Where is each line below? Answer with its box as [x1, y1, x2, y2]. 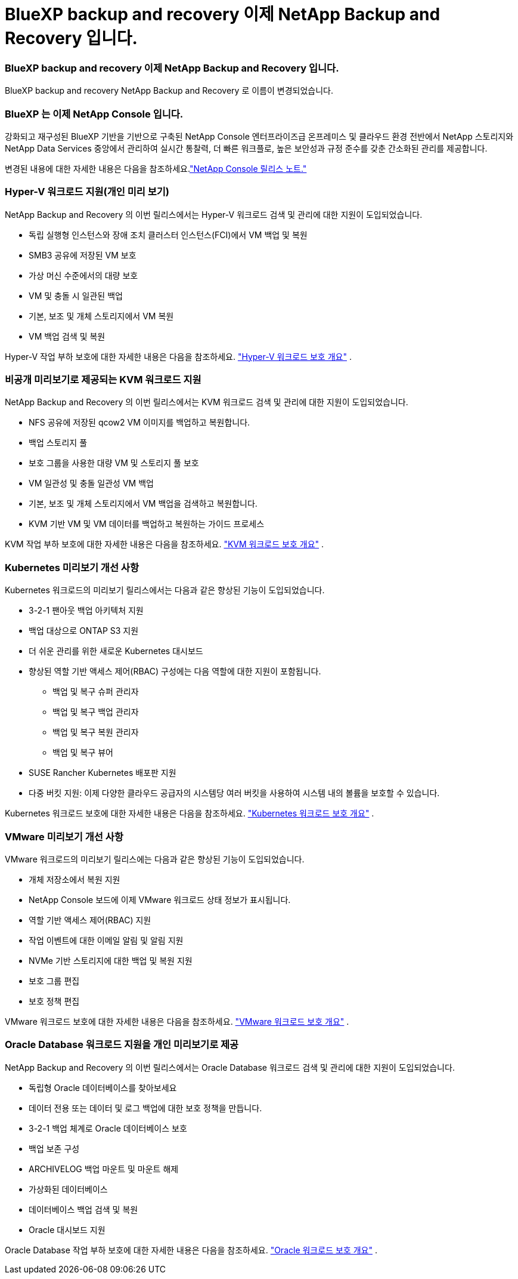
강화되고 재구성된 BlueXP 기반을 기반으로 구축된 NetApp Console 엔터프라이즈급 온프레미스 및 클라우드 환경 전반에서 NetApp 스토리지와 [5, 131, 514, 141]
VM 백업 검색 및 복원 [29, 331, 106, 341]
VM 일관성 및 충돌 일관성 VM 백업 [29, 478, 154, 489]
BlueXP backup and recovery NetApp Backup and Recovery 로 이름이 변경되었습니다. [5, 85, 333, 96]
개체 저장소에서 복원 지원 [29, 874, 120, 884]
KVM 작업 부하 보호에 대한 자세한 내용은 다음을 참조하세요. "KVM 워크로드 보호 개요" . [5, 539, 324, 550]
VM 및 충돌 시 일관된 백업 [29, 290, 123, 301]
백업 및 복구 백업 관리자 [52, 707, 139, 717]
